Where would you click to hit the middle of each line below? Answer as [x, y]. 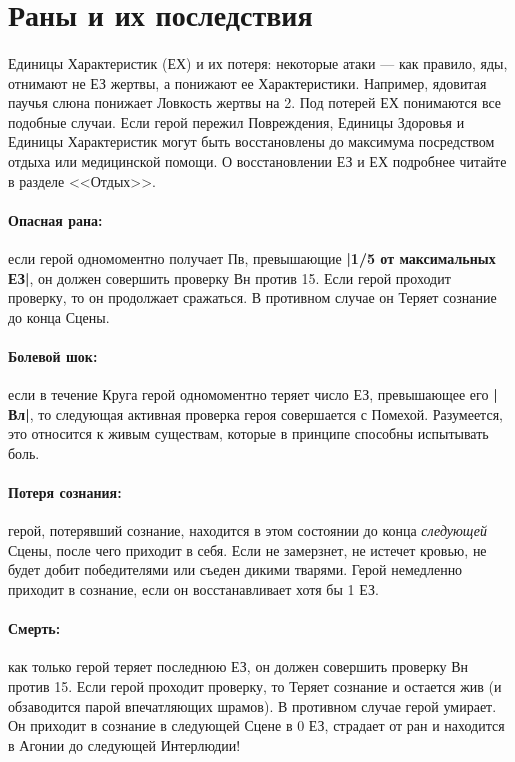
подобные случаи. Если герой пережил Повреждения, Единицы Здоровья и [236, 121]
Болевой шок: [53, 355]
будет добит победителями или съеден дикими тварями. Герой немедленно [235, 569]
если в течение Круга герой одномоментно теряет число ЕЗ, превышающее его [248, 394]
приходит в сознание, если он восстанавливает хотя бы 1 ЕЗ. [193, 589]
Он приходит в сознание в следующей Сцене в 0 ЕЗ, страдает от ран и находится [256, 725]
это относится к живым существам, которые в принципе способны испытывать [248, 433]
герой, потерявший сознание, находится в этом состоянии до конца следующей [248, 530]
